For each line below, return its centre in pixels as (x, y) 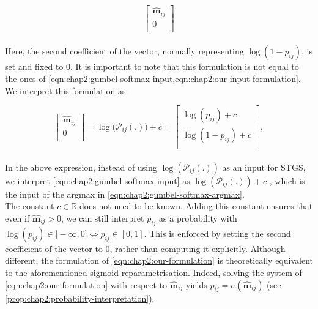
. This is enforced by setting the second (217, 233)
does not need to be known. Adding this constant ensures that (196, 206)
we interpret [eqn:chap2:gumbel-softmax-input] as (98, 180)
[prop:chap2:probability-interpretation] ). (80, 298)
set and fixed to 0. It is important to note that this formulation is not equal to (152, 66)
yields (197, 284)
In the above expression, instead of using (81, 167)
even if (17, 218)
